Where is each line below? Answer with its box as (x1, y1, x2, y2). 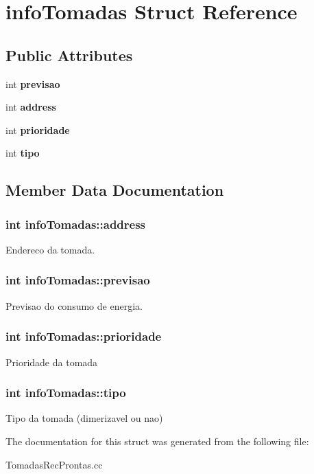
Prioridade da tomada (5, 354, 98, 369)
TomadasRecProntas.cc (5, 457, 103, 471)
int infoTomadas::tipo (5, 384, 126, 401)
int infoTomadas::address (5, 215, 146, 232)
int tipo (5, 146, 40, 160)
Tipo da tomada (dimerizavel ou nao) (5, 411, 163, 425)
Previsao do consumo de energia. (5, 298, 143, 313)
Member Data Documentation (5, 179, 224, 201)
